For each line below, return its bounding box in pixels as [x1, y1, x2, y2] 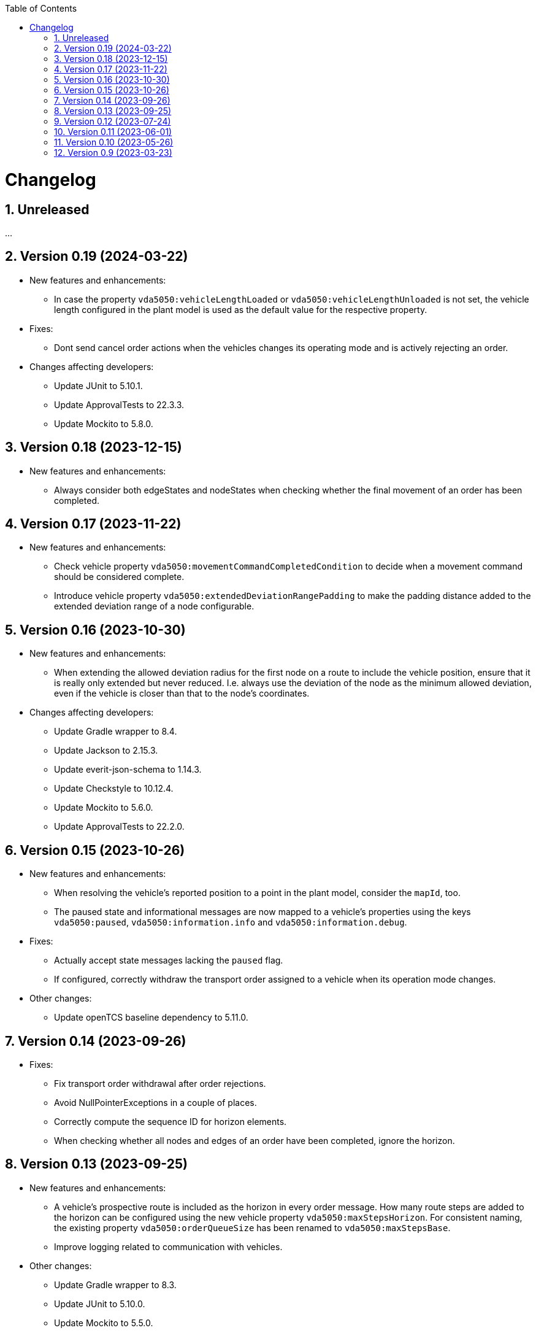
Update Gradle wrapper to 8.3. [54, 1279, 177, 1290]
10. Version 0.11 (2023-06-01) [54, 126, 172, 137]
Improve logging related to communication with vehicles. [54, 1241, 283, 1252]
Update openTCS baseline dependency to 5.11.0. [54, 1012, 248, 1023]
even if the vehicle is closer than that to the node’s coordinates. [54, 688, 310, 699]
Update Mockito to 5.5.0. [54, 1317, 153, 1328]
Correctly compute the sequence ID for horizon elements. [54, 1116, 287, 1127]
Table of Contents [5, 3, 77, 14]
